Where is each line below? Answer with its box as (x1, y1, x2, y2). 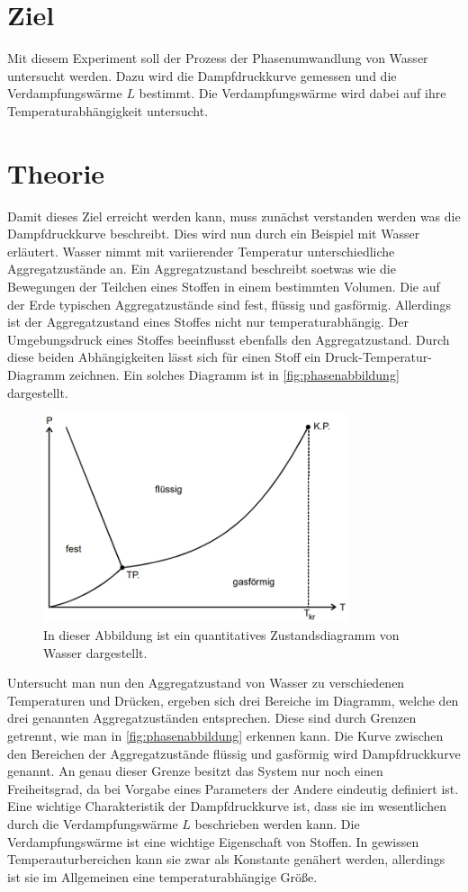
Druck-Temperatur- (325, 347, 432, 366)
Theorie (7, 154, 105, 191)
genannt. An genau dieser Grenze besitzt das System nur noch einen (7, 761, 383, 780)
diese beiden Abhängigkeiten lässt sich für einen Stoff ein (7, 347, 321, 366)
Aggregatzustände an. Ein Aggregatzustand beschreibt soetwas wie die (7, 259, 396, 278)
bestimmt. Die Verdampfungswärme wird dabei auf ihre (139, 84, 446, 103)
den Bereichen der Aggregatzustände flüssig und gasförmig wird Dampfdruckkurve (7, 743, 461, 762)
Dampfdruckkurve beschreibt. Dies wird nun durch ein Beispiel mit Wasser (7, 224, 420, 243)
